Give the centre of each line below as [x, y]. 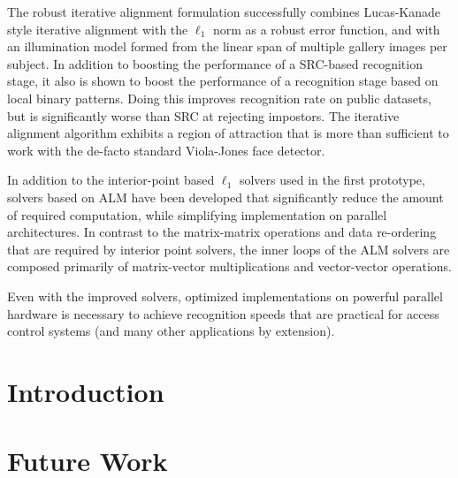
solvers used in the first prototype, [332, 180]
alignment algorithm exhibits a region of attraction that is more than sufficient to [228, 133]
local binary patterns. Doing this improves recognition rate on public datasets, [219, 98]
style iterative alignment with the [98, 29]
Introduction [86, 391]
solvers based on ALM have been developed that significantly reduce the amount [225, 197]
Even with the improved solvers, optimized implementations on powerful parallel [225, 296]
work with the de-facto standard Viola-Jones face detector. [166, 150]
